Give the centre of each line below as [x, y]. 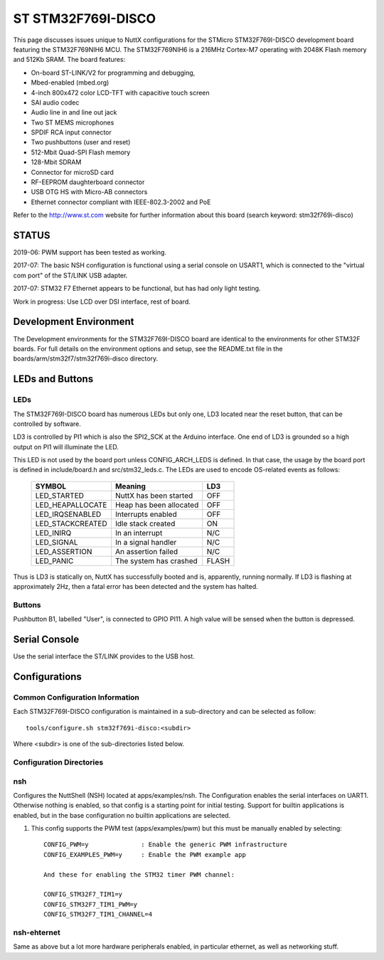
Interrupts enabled [146, 514]
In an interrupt [139, 533]
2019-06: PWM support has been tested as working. [90, 252]
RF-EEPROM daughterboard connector [88, 182]
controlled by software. [47, 424]
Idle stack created [145, 523]
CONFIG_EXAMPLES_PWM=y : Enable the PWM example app [145, 854]
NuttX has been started [154, 496]
